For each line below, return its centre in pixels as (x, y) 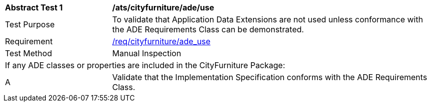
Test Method (29, 53)
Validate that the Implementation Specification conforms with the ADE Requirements (270, 77)
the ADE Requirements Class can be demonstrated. (208, 29)
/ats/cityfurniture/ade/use (163, 7)
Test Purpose (30, 24)
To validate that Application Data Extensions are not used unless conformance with (268, 19)
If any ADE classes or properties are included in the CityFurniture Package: (145, 65)
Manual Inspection (147, 53)
